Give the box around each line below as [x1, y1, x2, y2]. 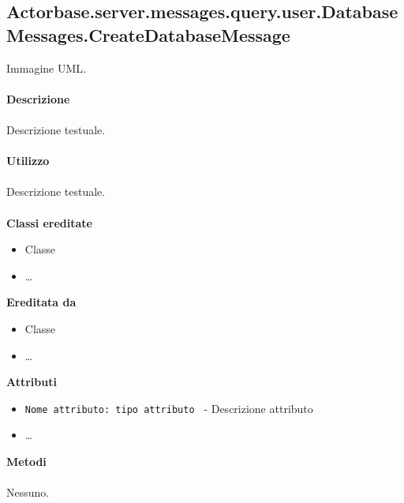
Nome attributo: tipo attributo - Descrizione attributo [24, 400, 313, 416]
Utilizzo [6, 152, 50, 169]
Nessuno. [6, 484, 50, 501]
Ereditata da [6, 294, 77, 310]
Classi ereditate [6, 214, 92, 231]
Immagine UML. [6, 59, 86, 76]
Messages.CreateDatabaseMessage [6, 22, 290, 47]
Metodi [6, 452, 47, 469]
